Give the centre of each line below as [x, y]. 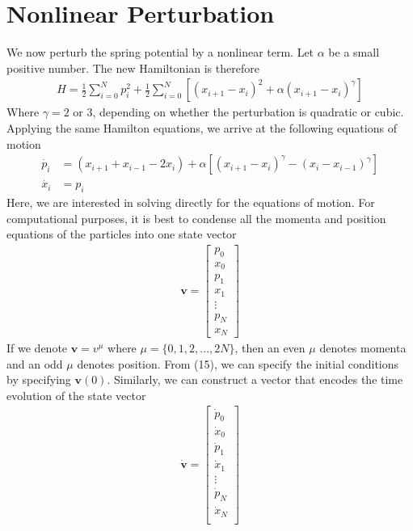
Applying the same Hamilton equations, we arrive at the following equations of [202, 127]
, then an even [270, 347]
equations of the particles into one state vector [122, 234]
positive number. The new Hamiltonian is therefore [133, 67]
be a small [354, 52]
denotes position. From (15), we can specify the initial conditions [238, 363]
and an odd [35, 363]
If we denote [37, 347]
